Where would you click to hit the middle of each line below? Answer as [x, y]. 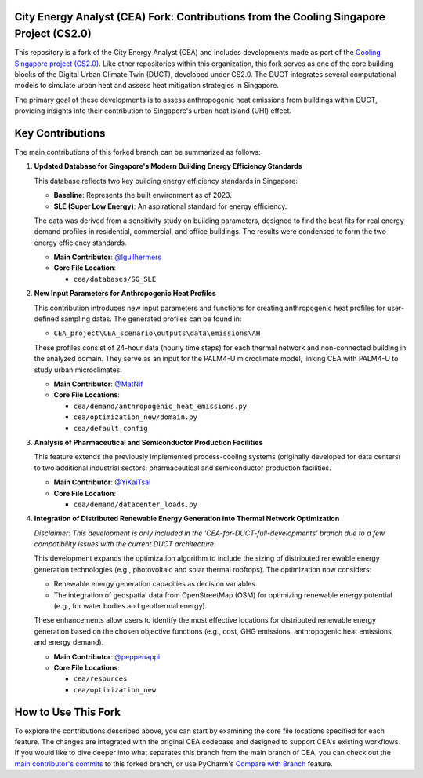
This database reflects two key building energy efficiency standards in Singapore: [166, 181]
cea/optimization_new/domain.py [135, 417]
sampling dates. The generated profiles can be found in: [151, 319]
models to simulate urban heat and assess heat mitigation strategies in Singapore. [147, 86]
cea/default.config [110, 428]
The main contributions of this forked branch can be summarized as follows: [138, 152]
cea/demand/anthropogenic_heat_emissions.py [160, 406]
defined [47, 319]
